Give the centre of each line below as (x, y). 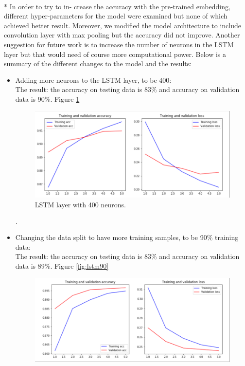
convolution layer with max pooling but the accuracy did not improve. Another (122, 35)
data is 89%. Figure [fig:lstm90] (62, 266)
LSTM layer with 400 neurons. (80, 205)
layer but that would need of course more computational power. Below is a (115, 54)
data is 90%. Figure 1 (47, 99)
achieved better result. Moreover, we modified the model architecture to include (122, 25)
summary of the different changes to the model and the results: (98, 64)
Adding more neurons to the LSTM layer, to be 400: (93, 80)
